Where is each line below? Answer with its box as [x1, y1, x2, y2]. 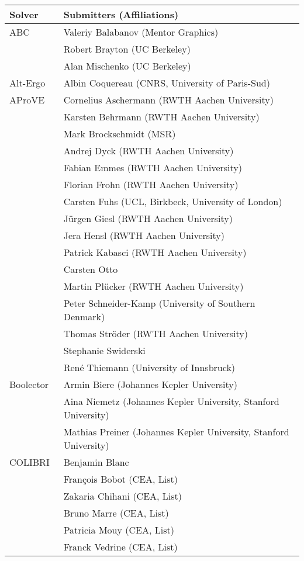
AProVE [9, 93, 45, 106]
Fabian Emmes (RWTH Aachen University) [63, 161, 242, 174]
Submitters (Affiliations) [63, 8, 179, 21]
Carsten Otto [63, 262, 118, 276]
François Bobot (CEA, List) [63, 472, 178, 486]
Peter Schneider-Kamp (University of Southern [63, 296, 255, 310]
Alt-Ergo [9, 76, 46, 89]
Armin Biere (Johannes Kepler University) [63, 378, 237, 391]
